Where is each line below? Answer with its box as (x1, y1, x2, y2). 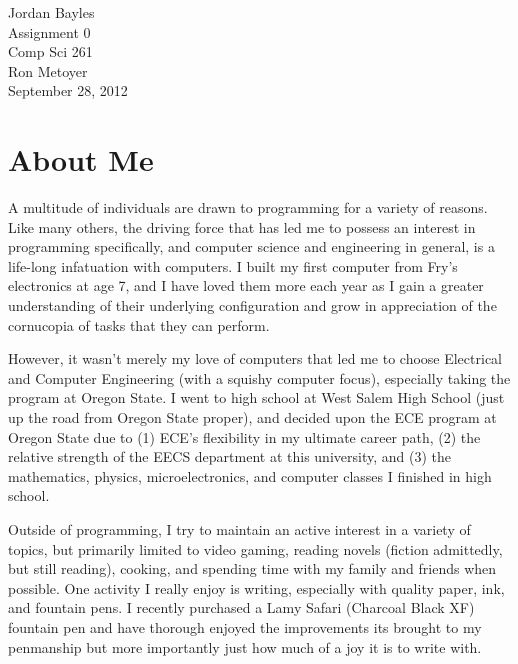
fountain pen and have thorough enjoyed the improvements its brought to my (8, 616, 482, 637)
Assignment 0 (8, 21, 91, 42)
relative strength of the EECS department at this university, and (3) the (8, 446, 451, 467)
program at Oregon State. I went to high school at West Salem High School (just (8, 387, 505, 408)
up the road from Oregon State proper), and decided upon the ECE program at (8, 407, 497, 428)
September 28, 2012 (8, 80, 128, 101)
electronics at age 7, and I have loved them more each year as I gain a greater (8, 275, 484, 296)
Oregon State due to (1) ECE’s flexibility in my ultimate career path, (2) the (8, 426, 481, 447)
